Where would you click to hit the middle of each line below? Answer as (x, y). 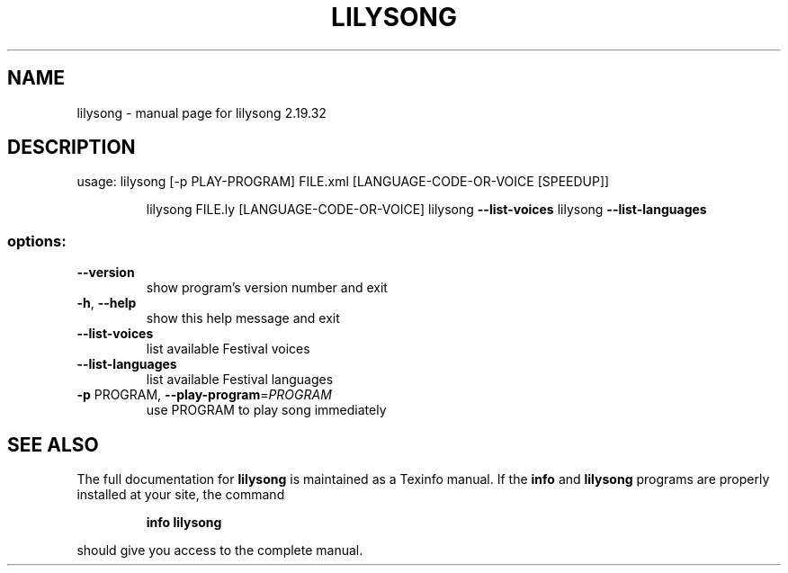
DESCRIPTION (72, 148)
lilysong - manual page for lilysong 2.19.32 (201, 112)
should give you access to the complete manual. (220, 551)
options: (37, 241)
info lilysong (184, 523)
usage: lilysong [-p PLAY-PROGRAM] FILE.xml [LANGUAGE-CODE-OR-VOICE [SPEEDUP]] (343, 182)
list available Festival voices (228, 349)
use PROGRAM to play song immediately (266, 410)
